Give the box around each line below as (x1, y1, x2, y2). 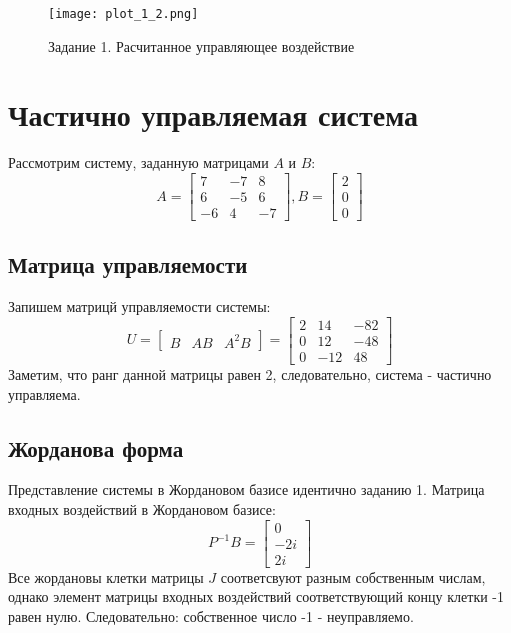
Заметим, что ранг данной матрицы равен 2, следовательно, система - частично (8, 363, 492, 384)
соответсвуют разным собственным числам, (220, 566, 486, 587)
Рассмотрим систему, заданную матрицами (8, 152, 269, 173)
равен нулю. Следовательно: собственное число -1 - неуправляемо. (8, 605, 414, 626)
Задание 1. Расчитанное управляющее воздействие (48, 35, 355, 56)
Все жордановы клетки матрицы (8, 566, 204, 587)
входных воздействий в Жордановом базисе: (8, 498, 276, 519)
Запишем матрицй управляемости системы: (8, 296, 271, 317)
